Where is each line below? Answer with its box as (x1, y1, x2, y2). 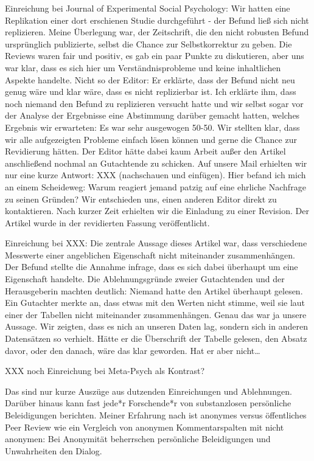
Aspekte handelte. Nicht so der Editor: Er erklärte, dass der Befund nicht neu (5, 73, 295, 86)
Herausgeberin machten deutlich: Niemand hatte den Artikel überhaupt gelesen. (5, 284, 303, 297)
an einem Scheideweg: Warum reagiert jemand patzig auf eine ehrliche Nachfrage (5, 180, 306, 193)
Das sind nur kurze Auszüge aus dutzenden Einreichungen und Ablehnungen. (5, 384, 292, 397)
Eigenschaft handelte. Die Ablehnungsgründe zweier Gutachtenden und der (5, 272, 285, 285)
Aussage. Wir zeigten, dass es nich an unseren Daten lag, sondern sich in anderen (5, 320, 308, 333)
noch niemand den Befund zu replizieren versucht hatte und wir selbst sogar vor (5, 97, 304, 109)
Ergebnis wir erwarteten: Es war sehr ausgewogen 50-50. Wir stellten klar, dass (5, 120, 300, 133)
